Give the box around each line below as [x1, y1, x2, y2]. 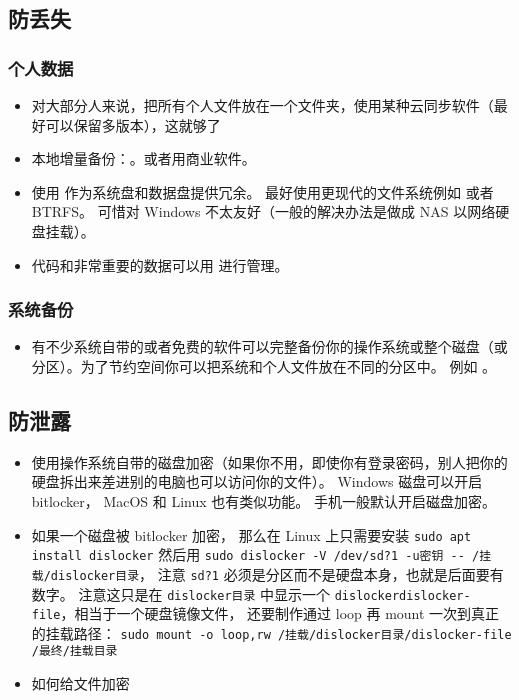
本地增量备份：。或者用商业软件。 [31, 148, 256, 169]
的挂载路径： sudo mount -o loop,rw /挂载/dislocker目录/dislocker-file [31, 622, 512, 643]
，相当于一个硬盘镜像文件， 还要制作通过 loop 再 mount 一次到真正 [60, 603, 500, 624]
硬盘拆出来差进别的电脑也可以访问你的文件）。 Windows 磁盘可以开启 [31, 471, 483, 492]
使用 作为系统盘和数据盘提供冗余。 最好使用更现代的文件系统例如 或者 [31, 181, 494, 202]
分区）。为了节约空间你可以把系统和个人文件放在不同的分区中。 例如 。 [31, 355, 497, 376]
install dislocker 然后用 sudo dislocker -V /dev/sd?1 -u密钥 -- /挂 [31, 544, 492, 565]
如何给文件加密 [31, 673, 130, 694]
